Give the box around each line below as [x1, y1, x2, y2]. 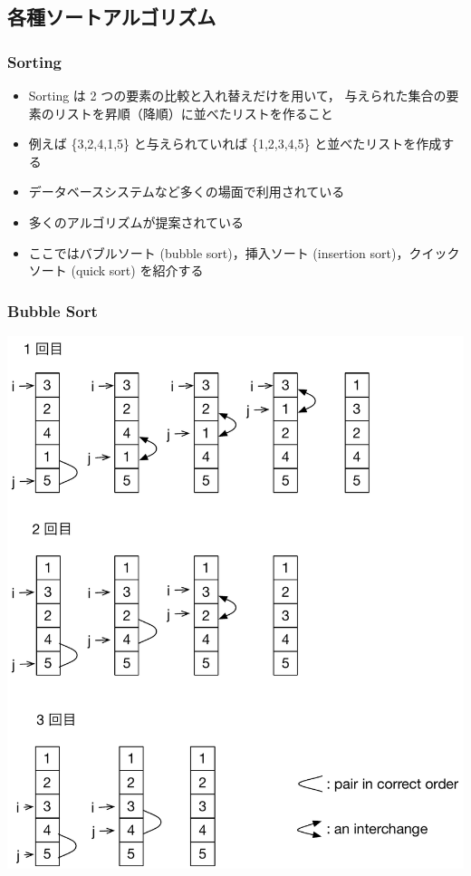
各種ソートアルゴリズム [7, 3, 216, 31]
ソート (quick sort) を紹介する [28, 261, 204, 280]
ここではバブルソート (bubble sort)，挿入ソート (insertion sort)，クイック [28, 243, 460, 262]
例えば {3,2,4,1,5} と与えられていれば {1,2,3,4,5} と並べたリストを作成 [28, 134, 442, 153]
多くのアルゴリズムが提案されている [28, 212, 244, 231]
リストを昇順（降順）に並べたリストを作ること [53, 103, 333, 122]
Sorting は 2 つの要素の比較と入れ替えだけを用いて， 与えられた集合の [28, 86, 447, 104]
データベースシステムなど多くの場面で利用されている [28, 182, 345, 201]
